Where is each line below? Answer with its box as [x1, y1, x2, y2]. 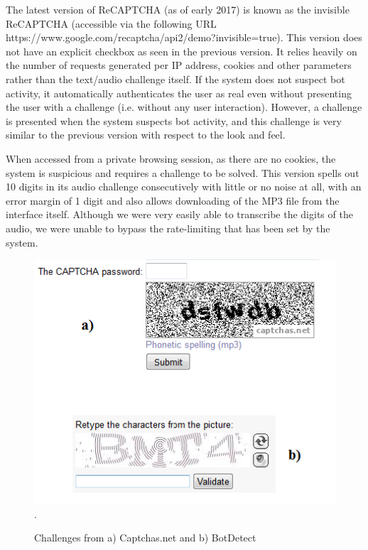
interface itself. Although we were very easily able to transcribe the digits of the [6, 207, 353, 222]
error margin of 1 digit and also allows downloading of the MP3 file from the [6, 193, 340, 207]
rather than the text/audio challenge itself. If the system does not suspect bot [6, 71, 345, 86]
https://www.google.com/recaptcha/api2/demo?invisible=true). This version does [6, 30, 362, 45]
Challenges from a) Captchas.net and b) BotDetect [34, 530, 256, 545]
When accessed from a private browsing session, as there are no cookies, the [6, 151, 336, 166]
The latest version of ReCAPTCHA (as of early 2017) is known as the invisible [6, 2, 350, 16]
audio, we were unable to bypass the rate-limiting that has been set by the [6, 220, 330, 235]
